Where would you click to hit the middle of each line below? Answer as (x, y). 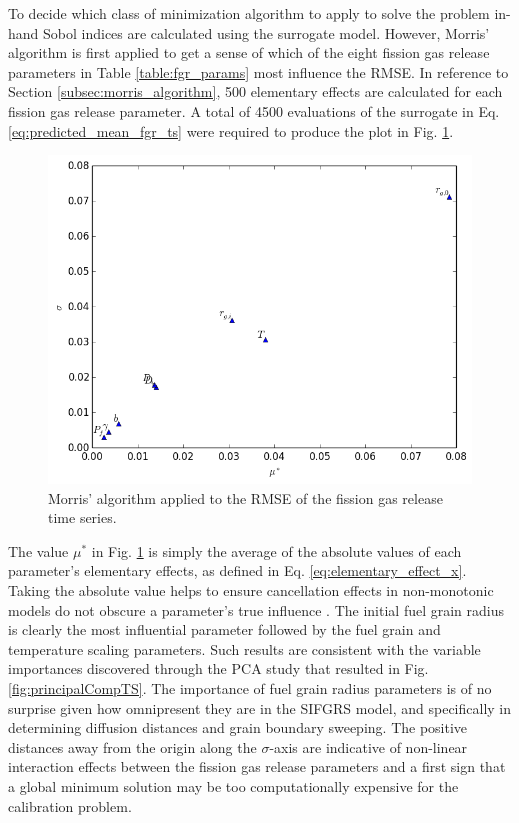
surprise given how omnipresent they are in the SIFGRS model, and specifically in (260, 707)
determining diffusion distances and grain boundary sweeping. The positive (238, 727)
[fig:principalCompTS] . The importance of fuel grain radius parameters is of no (250, 687)
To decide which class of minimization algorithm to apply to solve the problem (249, 13)
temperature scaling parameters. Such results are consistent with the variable (244, 648)
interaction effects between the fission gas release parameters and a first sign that (257, 766)
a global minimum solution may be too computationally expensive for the (233, 785)
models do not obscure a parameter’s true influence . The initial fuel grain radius (256, 609)
